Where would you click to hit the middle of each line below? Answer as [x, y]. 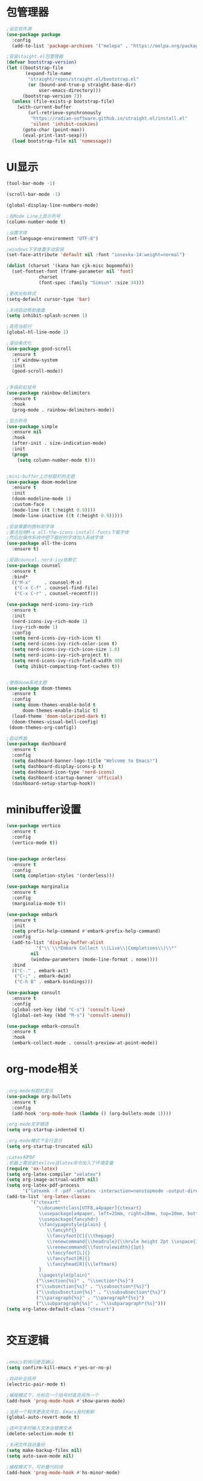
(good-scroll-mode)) [37, 371]
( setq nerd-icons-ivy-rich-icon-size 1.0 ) [66, 650]
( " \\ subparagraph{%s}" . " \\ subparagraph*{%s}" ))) [101, 1303]
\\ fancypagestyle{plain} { [72, 1225]
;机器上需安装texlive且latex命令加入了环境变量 [60, 1163]
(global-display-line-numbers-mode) [52, 205]
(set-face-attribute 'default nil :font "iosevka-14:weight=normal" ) [96, 255]
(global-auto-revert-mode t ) [43, 1418]
